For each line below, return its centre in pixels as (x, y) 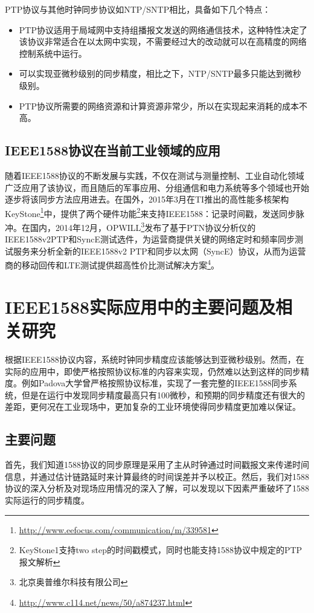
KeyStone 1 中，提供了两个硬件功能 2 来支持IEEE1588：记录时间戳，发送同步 (151, 212)
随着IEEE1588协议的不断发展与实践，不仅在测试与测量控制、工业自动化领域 (155, 175)
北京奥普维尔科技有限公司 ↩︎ (73, 582)
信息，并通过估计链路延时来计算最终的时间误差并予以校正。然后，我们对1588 (157, 476)
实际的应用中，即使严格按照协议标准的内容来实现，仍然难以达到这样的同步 (153, 371)
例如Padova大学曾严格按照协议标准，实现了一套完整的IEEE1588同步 (155, 383)
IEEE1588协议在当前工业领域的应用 (113, 150)
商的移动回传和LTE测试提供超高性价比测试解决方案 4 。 (112, 264)
